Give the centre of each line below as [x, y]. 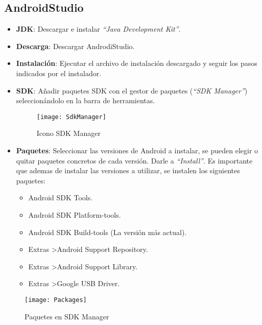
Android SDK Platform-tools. [75, 214]
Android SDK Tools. [61, 198]
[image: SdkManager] [71, 117]
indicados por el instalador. [59, 73]
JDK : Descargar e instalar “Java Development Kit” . [98, 29]
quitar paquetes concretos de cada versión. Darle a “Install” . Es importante [134, 160]
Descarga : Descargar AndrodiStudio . [75, 46]
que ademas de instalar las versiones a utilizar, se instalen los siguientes [128, 170]
